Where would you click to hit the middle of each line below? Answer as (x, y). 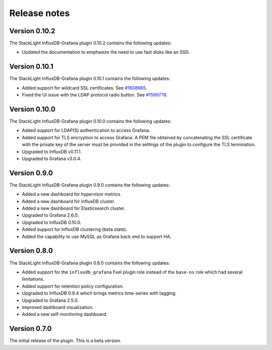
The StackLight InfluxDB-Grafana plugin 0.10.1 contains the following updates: (90, 78)
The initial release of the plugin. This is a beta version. (65, 341)
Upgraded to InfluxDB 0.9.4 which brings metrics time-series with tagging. (99, 293)
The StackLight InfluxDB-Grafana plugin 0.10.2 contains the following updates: (90, 43)
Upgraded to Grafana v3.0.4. (52, 159)
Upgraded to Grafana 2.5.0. (50, 300)
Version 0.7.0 (31, 329)
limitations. (33, 279)
